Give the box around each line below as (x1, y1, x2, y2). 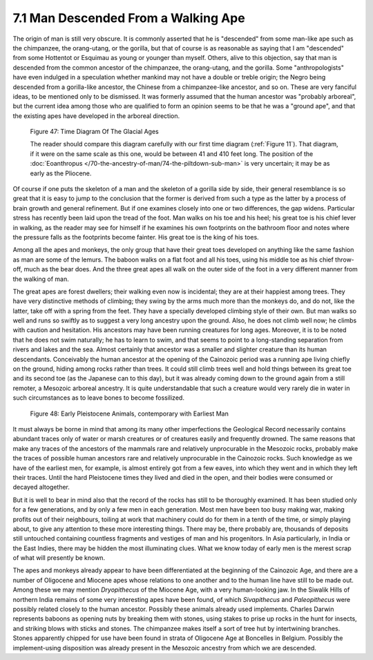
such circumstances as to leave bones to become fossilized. (12, 394, 184, 402)
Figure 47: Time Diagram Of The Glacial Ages (30, 128, 159, 136)
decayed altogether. (12, 483, 70, 492)
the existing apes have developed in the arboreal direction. (12, 111, 180, 120)
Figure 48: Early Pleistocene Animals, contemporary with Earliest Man (30, 409, 229, 418)
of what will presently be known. (12, 554, 106, 562)
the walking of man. (12, 275, 69, 283)
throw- (335, 255, 355, 264)
